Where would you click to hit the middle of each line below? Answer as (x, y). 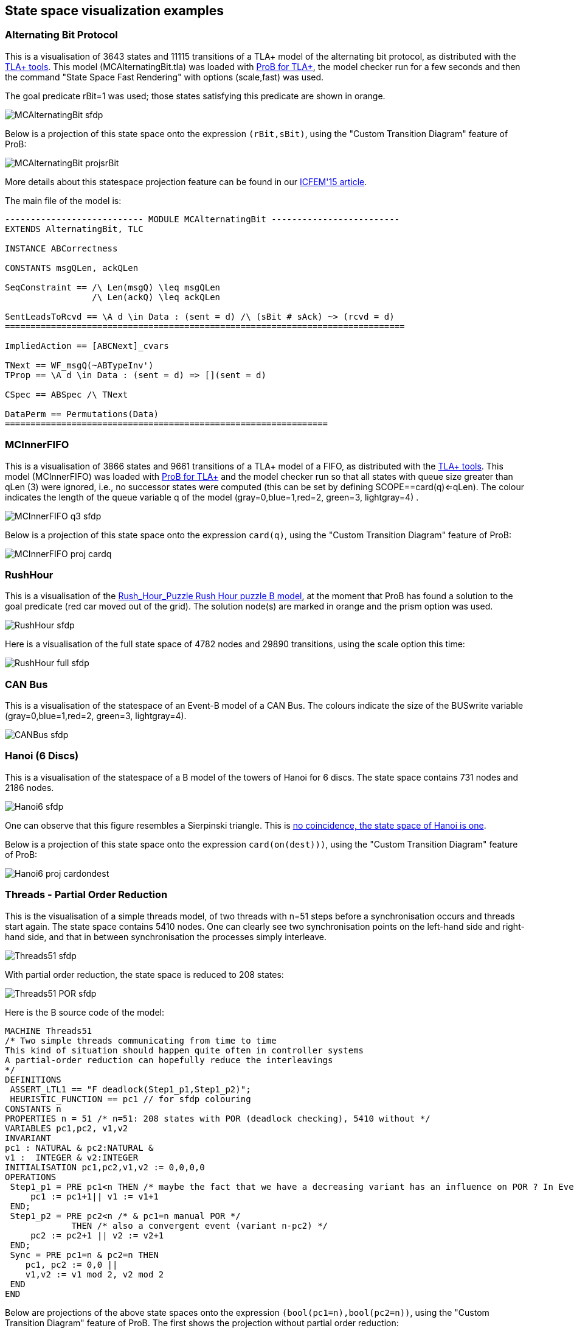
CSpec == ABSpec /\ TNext (67, 394)
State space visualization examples (114, 11)
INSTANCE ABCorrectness (61, 248)
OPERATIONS (31, 1177)
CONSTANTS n (33, 1108)
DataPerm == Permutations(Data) (82, 414)
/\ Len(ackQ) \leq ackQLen (156, 297)
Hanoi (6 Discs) (42, 756)
